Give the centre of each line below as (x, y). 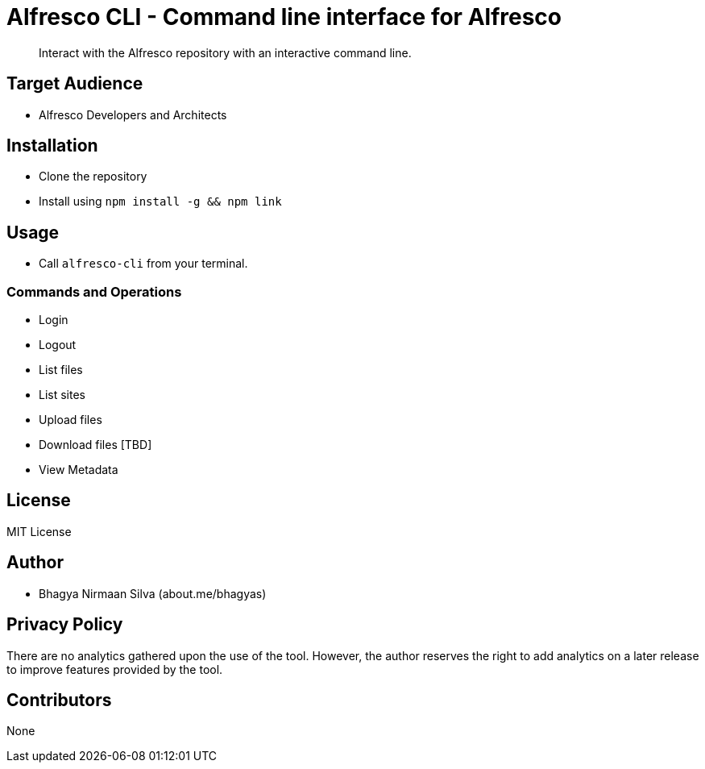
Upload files (70, 420)
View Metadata (79, 470)
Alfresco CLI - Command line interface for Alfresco (284, 17)
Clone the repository (93, 177)
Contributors (59, 700)
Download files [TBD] (95, 445)
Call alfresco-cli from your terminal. (143, 264)
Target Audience (75, 84)
